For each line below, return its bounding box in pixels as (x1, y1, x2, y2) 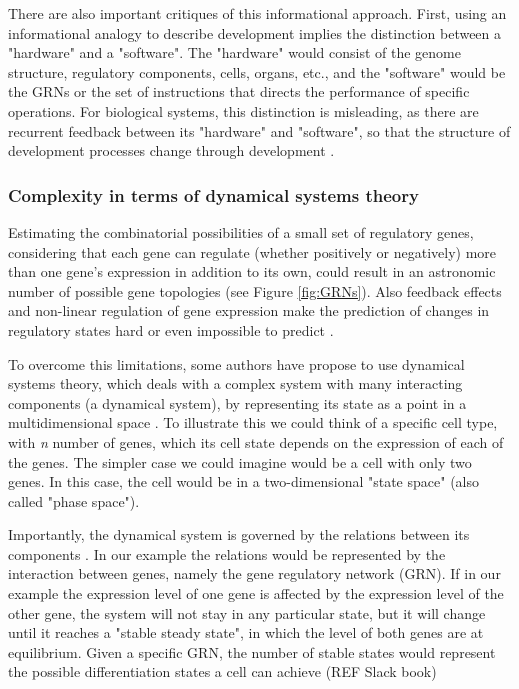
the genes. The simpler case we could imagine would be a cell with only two (8, 451, 472, 472)
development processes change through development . (8, 140, 335, 161)
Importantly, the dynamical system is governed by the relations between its (8, 524, 470, 545)
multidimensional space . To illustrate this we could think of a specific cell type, (8, 412, 498, 433)
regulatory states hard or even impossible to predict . (8, 319, 334, 340)
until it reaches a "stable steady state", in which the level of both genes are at (8, 622, 484, 643)
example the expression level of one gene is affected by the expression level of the (8, 583, 504, 604)
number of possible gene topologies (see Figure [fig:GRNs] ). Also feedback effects (8, 280, 502, 301)
